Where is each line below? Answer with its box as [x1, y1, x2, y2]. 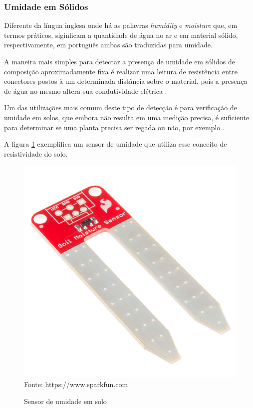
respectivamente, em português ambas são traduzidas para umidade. [4, 39, 213, 50]
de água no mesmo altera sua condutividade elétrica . [4, 85, 167, 96]
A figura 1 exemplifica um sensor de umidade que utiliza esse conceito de [4, 139, 227, 149]
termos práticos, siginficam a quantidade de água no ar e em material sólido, [4, 29, 238, 40]
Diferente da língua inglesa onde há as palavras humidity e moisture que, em [4, 20, 238, 30]
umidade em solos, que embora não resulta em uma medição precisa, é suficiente [4, 112, 250, 122]
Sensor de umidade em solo [24, 396, 107, 406]
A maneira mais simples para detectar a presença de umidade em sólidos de [4, 56, 235, 66]
